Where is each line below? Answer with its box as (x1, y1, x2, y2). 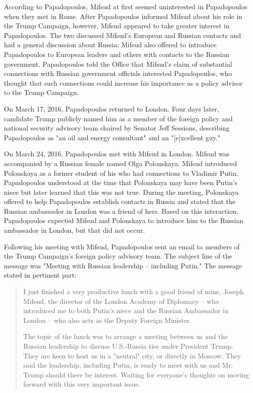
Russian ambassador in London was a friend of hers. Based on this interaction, (4, 206, 238, 216)
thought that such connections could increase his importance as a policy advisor (4, 77, 243, 88)
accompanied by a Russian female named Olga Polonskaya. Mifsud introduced (4, 158, 237, 168)
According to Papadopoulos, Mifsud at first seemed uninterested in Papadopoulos (4, 1, 248, 11)
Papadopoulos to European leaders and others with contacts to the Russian (4, 49, 230, 59)
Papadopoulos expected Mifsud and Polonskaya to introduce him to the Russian (4, 215, 244, 225)
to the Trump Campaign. (4, 87, 79, 97)
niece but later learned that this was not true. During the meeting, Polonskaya (4, 187, 239, 197)
